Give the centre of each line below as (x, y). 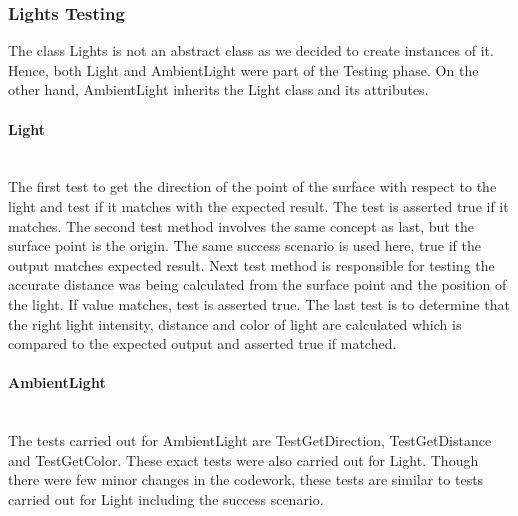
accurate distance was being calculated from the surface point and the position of (257, 284)
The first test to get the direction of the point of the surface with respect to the (252, 186)
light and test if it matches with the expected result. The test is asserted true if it (258, 205)
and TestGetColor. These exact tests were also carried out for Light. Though (243, 459)
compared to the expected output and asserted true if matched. (202, 343)
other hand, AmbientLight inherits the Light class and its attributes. (218, 89)
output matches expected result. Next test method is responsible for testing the (251, 264)
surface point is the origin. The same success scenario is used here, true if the (244, 245)
